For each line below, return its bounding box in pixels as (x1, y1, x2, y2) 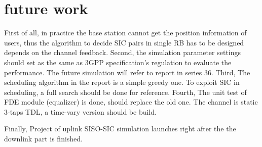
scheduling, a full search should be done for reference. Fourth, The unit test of (4, 86, 247, 97)
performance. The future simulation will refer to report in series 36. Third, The (4, 67, 250, 77)
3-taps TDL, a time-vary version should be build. (4, 106, 157, 117)
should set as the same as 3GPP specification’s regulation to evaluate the (4, 57, 232, 67)
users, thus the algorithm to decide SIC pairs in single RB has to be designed (4, 37, 244, 47)
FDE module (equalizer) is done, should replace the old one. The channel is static (4, 96, 258, 107)
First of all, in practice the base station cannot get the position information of (4, 27, 247, 38)
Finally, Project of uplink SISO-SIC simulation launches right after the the (4, 123, 236, 134)
